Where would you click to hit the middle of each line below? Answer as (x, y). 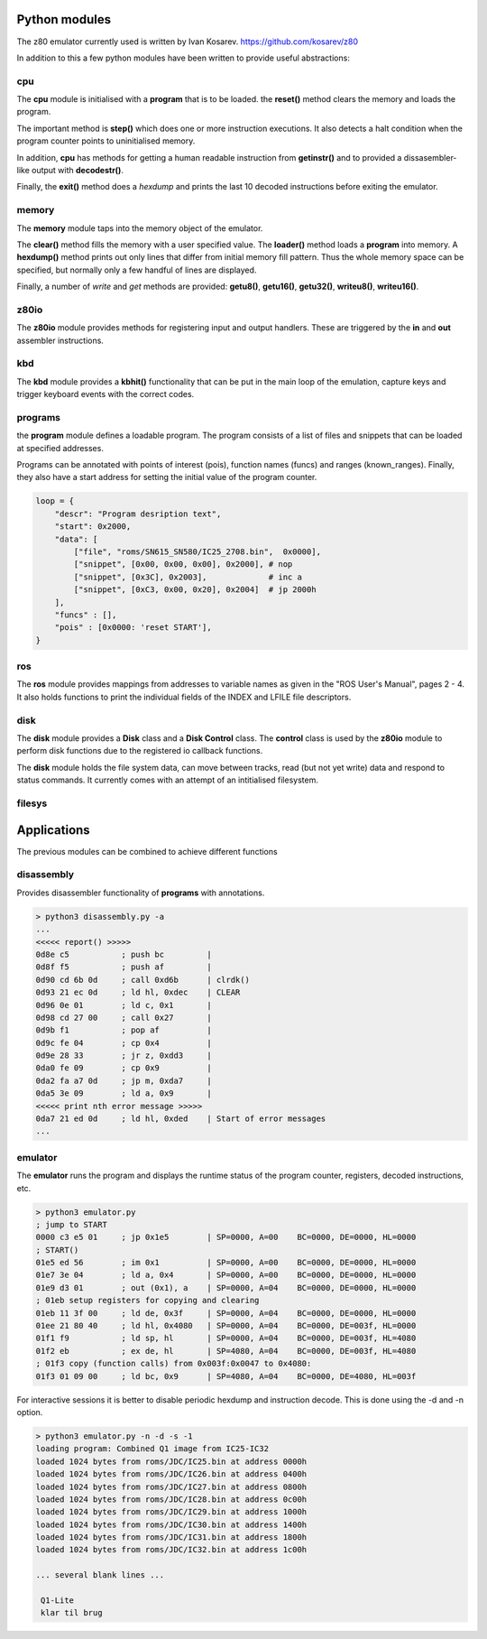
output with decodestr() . (78, 170)
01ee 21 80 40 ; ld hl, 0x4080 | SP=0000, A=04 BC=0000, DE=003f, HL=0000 (226, 1326)
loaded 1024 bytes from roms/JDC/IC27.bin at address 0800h (171, 1486)
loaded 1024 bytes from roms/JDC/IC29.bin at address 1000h (171, 1512)
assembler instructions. (60, 340)
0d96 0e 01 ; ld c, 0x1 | (124, 1005)
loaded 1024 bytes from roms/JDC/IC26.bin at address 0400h (171, 1474)
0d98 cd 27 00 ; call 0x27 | (124, 1017)
